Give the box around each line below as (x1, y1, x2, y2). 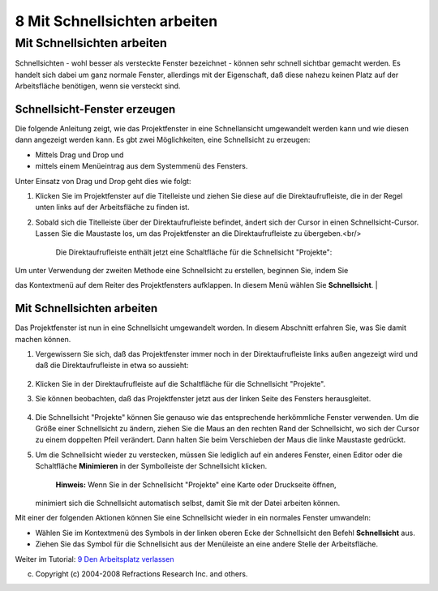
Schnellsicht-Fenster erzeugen (15, 102, 176, 116)
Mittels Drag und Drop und (35, 150, 124, 160)
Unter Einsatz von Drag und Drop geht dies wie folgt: (15, 176, 191, 186)
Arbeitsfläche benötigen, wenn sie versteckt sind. (15, 81, 181, 91)
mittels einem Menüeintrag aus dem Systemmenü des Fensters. (35, 161, 248, 171)
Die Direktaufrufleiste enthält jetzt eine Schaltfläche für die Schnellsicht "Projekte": (55, 247, 333, 257)
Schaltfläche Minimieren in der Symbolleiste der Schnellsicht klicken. (35, 461, 268, 471)
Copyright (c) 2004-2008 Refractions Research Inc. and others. (35, 568, 248, 579)
